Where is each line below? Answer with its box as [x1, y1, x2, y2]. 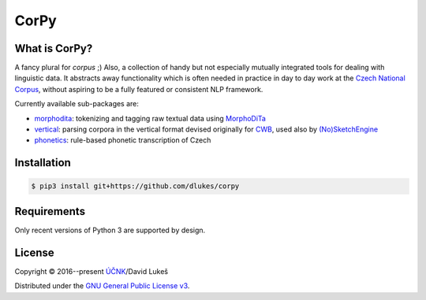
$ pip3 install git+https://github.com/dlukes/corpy [31, 182, 240, 191]
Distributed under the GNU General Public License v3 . [14, 281, 190, 291]
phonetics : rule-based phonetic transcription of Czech [34, 135, 211, 145]
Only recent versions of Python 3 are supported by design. [14, 225, 206, 235]
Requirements [14, 205, 86, 218]
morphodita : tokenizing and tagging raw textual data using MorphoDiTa [34, 113, 266, 123]
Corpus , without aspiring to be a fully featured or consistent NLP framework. [14, 84, 263, 94]
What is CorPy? [14, 42, 93, 55]
